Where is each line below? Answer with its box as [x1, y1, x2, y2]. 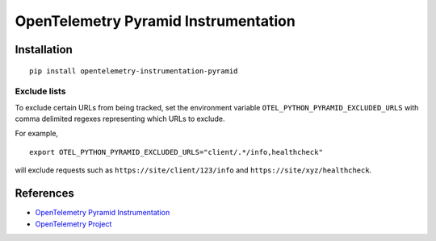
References [15, 186, 74, 201]
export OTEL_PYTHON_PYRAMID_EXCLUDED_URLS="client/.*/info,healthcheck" [29, 148, 323, 156]
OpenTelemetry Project [35, 218, 112, 229]
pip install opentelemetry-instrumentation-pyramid [29, 66, 238, 76]
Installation [15, 43, 73, 56]
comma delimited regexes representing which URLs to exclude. [15, 114, 225, 124]
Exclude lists [15, 85, 66, 97]
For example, [15, 129, 59, 139]
